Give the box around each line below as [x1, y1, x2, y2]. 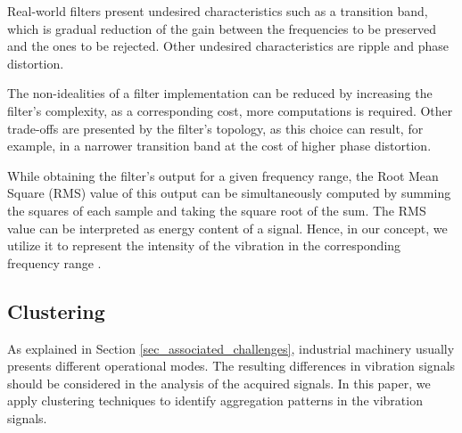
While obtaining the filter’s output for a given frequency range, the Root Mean [7, 166, 439, 184]
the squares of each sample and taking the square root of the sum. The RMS [7, 200, 426, 219]
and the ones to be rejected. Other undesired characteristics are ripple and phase [7, 37, 449, 55]
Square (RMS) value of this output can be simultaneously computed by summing [7, 184, 451, 202]
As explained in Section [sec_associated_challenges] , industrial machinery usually [7, 339, 455, 357]
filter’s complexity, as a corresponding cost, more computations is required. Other [7, 101, 453, 119]
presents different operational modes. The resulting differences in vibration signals [7, 356, 456, 375]
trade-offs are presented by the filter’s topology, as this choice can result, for [7, 118, 424, 137]
